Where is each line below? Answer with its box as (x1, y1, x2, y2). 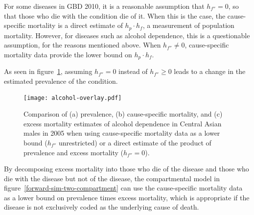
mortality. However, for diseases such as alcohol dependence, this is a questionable (4, 30, 250, 40)
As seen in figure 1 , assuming (4, 66, 92, 76)
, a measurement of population (142, 20, 234, 30)
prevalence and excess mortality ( (23, 147, 123, 157)
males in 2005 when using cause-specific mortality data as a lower (23, 128, 220, 138)
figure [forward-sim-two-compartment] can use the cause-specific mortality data (4, 183, 243, 193)
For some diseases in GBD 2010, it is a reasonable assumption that (4, 1, 205, 11)
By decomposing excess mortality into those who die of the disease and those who (4, 164, 249, 174)
